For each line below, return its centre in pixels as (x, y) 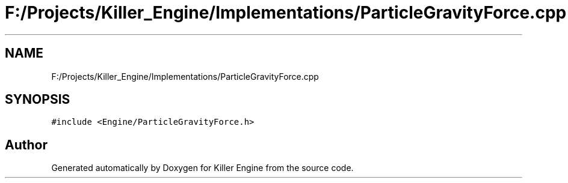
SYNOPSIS (38, 100)
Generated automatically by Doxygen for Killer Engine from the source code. (202, 168)
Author (26, 145)
